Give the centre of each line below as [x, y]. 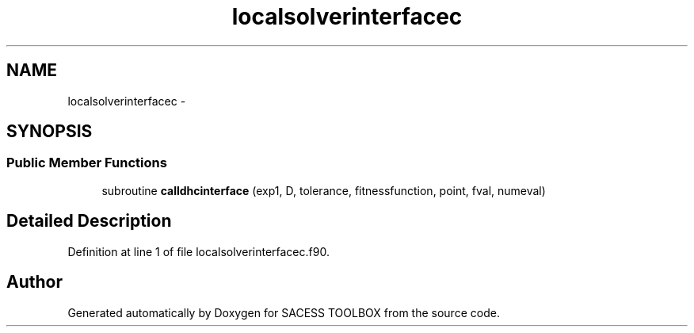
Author [34, 282]
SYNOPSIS [50, 132]
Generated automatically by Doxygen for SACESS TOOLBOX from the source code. [284, 312]
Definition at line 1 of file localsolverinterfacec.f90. [198, 251]
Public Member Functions [87, 163]
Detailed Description [89, 221]
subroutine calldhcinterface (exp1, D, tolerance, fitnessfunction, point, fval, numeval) [324, 190]
